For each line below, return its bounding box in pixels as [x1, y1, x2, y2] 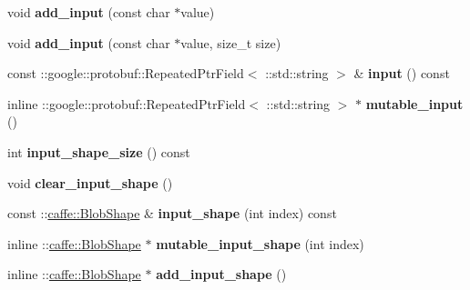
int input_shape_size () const [7, 142, 190, 161]
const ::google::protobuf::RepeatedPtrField [7, 64, 244, 83]
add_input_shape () [156, 265, 287, 284]
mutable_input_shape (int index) [156, 234, 364, 253]
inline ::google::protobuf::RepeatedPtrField [7, 94, 246, 113]
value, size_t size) [180, 33, 281, 52]
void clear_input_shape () [7, 173, 173, 192]
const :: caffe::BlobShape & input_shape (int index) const [7, 204, 337, 223]
